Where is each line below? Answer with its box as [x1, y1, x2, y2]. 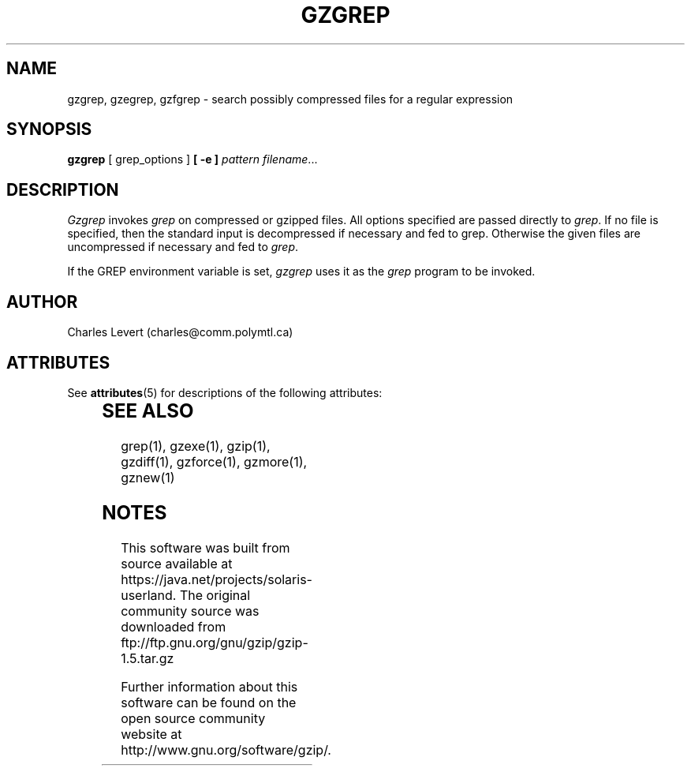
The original [179, 586, 251, 603]
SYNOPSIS [6, 119, 92, 140]
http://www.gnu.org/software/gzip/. [121, 741, 331, 758]
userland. [121, 586, 177, 603]
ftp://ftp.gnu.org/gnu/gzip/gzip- [121, 634, 308, 650]
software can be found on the [121, 694, 297, 710]
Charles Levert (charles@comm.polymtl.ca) [67, 325, 293, 339]
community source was [121, 602, 260, 619]
